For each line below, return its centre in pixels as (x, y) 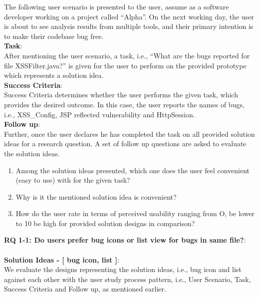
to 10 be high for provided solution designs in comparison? (105, 223)
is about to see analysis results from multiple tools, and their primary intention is (129, 26)
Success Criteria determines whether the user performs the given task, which (121, 95)
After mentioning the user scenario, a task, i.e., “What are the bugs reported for (127, 55)
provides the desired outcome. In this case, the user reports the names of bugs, (124, 104)
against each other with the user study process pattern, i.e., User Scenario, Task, (128, 279)
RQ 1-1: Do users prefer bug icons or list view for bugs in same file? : (125, 240)
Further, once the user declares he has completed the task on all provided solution (129, 134)
